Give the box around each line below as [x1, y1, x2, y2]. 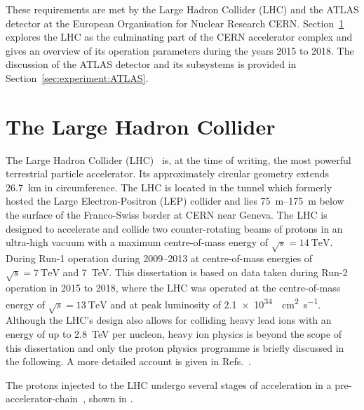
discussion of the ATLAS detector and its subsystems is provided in [6, 57, 297, 71]
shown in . [88, 391, 133, 406]
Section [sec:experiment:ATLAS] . [6, 70, 149, 85]
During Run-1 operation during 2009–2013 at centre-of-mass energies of [6, 251, 313, 266]
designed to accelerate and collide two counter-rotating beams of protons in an [6, 221, 343, 235]
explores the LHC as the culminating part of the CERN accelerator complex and [6, 29, 353, 44]
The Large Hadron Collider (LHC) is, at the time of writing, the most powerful [6, 152, 351, 167]
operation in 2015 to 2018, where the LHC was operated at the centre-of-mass [6, 280, 341, 295]
